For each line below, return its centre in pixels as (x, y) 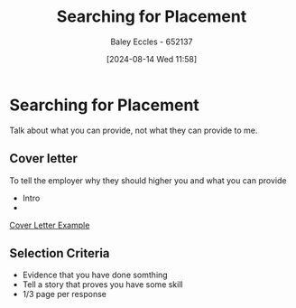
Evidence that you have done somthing (95, 275)
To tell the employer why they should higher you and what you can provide (148, 180)
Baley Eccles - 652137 (152, 42)
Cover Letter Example (50, 225)
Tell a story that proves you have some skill (102, 285)
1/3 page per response (64, 294)
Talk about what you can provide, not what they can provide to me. (134, 130)
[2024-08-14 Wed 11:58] (152, 59)
